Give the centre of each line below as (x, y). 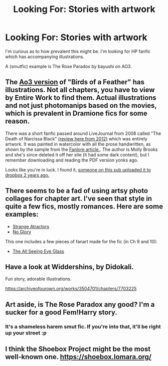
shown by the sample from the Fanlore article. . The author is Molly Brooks (81, 149)
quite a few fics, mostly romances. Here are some (84, 207)
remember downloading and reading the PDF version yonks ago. (72, 160)
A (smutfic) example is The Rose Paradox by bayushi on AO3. (68, 66)
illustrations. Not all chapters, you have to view (80, 90)
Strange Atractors (31, 226)
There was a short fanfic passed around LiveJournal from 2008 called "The (83, 133)
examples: (22, 214)
